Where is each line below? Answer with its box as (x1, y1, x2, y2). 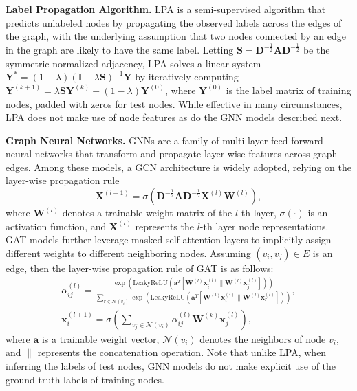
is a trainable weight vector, (41, 331, 160, 346)
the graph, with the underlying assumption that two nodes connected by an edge (6, 29, 346, 43)
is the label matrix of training (226, 82, 351, 97)
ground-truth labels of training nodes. (6, 372, 164, 386)
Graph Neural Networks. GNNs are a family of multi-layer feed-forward (6, 133, 323, 147)
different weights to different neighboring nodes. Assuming (6, 245, 251, 260)
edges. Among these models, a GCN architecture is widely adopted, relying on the (6, 159, 351, 174)
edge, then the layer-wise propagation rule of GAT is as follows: (6, 260, 274, 275)
